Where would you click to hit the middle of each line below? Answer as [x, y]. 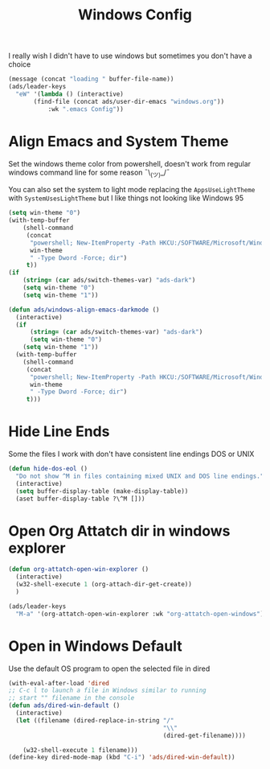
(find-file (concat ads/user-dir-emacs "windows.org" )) [129, 101]
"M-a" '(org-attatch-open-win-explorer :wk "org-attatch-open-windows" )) [141, 614]
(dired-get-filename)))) [205, 735]
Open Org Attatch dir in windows [119, 530]
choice [20, 64]
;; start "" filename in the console [72, 698]
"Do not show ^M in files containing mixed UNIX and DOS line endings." [140, 476]
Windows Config [135, 15]
